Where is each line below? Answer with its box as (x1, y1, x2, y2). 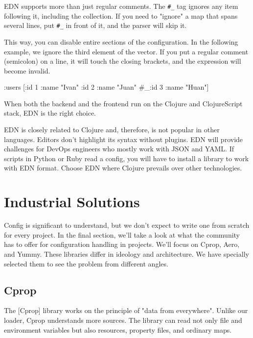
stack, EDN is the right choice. (4, 108, 96, 118)
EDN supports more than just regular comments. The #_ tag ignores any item (4, 1, 238, 11)
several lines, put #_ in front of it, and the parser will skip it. (4, 20, 187, 30)
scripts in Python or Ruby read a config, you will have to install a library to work (4, 153, 249, 163)
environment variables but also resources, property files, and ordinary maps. (4, 324, 232, 335)
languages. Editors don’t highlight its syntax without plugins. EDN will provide (4, 134, 243, 144)
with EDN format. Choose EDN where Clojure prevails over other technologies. (4, 163, 242, 173)
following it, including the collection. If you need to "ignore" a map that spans (4, 10, 238, 21)
